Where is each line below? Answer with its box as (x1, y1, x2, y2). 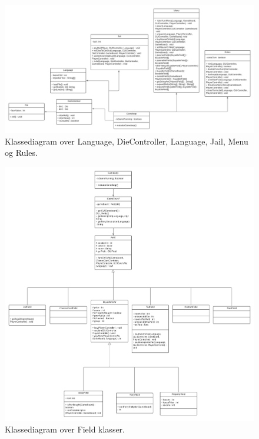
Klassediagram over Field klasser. (5, 422, 125, 435)
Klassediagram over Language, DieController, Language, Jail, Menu (5, 135, 248, 147)
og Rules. (5, 146, 38, 159)
